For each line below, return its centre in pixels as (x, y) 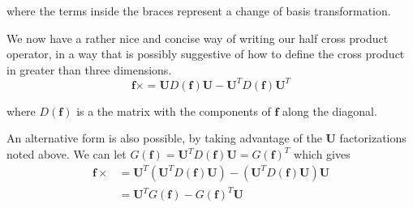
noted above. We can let (67, 154)
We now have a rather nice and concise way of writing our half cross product (198, 38)
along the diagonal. (330, 110)
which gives (322, 154)
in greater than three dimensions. (89, 69)
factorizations (373, 138)
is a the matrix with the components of (174, 110)
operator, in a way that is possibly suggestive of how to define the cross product (206, 54)
